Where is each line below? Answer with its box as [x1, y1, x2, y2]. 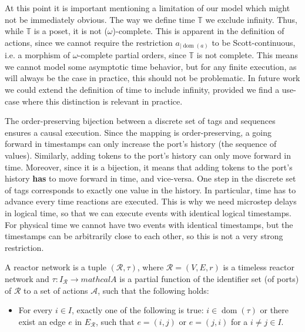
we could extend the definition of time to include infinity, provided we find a [5, 83, 280, 96]
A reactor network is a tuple [5, 261, 106, 273]
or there [260, 304, 289, 316]
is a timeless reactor [223, 261, 294, 273]
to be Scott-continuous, [212, 36, 296, 48]
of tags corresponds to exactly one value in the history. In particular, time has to [5, 183, 296, 196]
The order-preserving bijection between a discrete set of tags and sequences [5, 115, 276, 127]
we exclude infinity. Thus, [205, 13, 297, 25]
